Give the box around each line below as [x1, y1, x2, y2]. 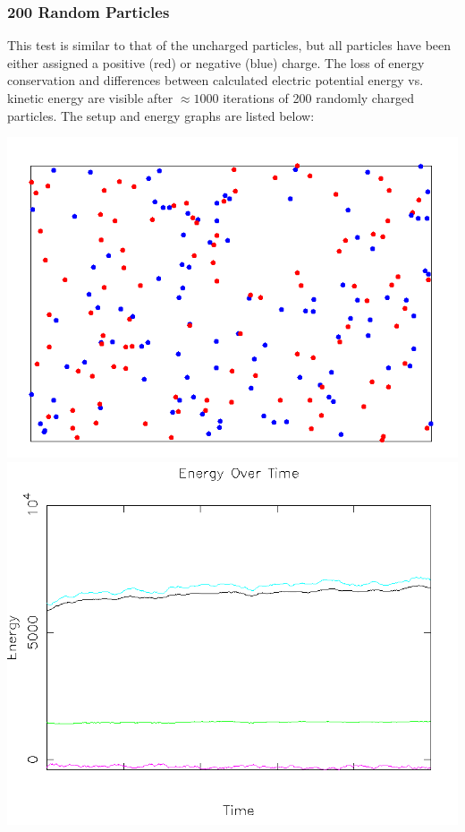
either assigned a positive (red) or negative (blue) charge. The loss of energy [7, 53, 425, 72]
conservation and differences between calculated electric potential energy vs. [7, 71, 424, 90]
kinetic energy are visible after [7, 89, 173, 107]
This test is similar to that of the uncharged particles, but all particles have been [7, 36, 452, 55]
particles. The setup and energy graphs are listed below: [7, 106, 315, 124]
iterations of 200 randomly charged [223, 89, 414, 107]
